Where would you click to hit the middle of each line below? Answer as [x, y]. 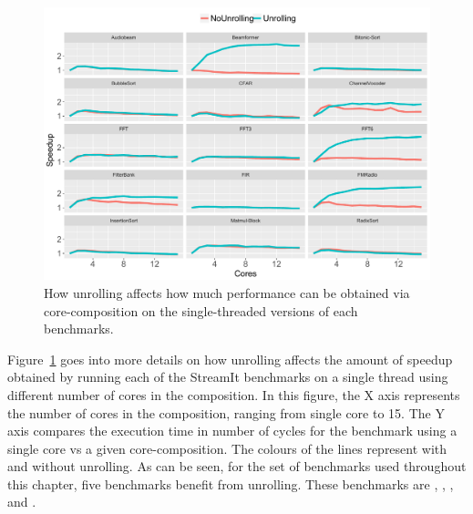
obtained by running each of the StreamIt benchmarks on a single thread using [228, 377]
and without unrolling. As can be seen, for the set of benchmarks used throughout [237, 466]
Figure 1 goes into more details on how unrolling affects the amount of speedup [230, 359]
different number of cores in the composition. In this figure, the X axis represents [234, 394]
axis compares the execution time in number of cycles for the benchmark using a [232, 431]
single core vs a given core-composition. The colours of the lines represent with [227, 448]
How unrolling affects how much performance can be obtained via [227, 292]
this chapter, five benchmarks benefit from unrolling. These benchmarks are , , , [231, 483]
